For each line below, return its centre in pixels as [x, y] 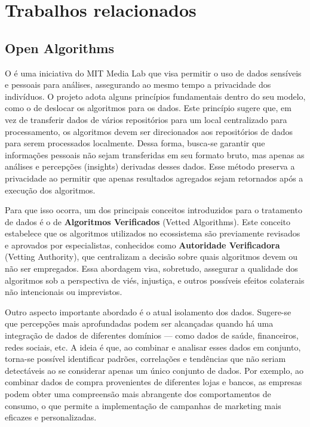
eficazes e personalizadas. [51, 417]
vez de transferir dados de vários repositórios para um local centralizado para [146, 119]
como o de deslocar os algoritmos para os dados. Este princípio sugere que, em [148, 108]
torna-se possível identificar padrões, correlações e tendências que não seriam [145, 359]
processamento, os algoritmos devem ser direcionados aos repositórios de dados [149, 131]
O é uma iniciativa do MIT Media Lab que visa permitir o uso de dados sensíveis [153, 73]
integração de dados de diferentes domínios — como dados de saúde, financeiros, [152, 335]
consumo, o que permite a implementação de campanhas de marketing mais [143, 405]
